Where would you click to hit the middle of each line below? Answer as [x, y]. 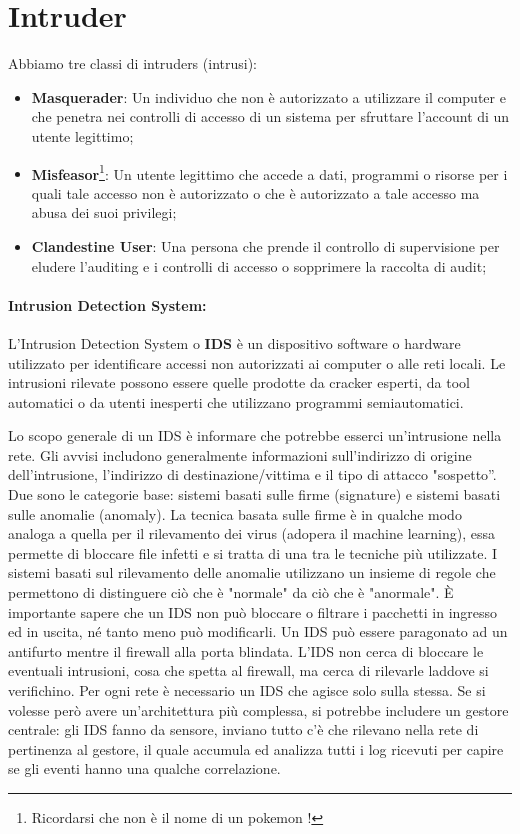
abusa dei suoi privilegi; [104, 212]
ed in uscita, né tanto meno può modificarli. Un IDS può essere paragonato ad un [258, 631]
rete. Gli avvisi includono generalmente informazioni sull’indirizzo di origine [240, 454]
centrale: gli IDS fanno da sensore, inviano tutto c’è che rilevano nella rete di [243, 729]
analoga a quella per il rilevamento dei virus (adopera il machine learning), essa [251, 533]
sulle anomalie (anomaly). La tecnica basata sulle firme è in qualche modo [235, 513]
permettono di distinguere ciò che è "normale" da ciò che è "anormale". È [231, 592]
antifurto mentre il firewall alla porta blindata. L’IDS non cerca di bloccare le [246, 650]
